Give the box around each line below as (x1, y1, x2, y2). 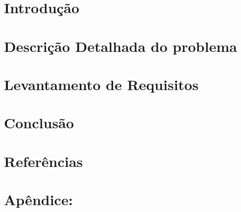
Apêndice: (4, 189, 73, 210)
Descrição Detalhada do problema (4, 36, 237, 56)
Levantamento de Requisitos (4, 74, 199, 94)
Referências (4, 151, 83, 171)
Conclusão (4, 113, 74, 133)
